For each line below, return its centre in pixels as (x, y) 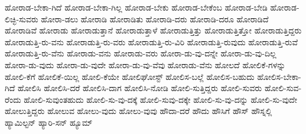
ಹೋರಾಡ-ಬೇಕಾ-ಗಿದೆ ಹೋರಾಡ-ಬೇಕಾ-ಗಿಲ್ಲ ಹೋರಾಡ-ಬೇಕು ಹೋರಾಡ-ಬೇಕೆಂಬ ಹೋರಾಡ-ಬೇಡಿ (136, 7)
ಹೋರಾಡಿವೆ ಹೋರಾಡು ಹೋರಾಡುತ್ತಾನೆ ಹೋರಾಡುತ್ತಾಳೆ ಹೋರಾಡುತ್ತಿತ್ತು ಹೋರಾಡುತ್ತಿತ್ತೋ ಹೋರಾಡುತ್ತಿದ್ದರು (153, 30)
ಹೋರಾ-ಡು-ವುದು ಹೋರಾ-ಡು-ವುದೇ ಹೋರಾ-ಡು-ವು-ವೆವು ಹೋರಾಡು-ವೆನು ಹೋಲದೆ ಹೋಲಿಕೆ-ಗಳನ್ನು (145, 64)
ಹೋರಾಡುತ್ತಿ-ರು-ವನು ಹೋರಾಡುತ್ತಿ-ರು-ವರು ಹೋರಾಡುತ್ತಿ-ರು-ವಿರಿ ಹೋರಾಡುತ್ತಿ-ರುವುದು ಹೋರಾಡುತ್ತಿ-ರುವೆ (151, 41)
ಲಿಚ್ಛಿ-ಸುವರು (22, 19)
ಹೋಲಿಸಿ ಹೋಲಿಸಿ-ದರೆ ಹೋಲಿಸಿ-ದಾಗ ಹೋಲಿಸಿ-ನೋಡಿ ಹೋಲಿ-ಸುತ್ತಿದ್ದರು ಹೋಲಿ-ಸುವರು (140, 88)
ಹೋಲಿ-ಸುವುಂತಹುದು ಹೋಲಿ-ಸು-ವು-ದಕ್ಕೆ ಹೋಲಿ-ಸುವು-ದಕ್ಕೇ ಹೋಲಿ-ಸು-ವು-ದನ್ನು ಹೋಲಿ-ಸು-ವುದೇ (160, 99)
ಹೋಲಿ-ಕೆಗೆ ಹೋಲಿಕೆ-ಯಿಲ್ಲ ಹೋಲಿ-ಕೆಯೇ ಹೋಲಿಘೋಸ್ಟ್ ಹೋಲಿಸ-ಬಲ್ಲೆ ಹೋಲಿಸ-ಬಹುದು (130, 76)
